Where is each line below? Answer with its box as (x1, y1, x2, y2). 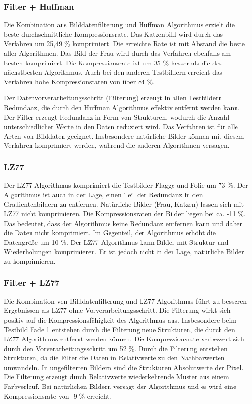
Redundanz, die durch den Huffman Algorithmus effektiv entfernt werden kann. (4, 102, 240, 112)
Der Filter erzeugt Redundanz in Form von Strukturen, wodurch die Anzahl (4, 112, 230, 122)
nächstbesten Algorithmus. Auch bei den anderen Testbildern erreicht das (4, 67, 222, 77)
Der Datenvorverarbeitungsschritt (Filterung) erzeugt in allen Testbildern (4, 93, 222, 103)
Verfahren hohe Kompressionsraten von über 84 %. (4, 76, 155, 86)
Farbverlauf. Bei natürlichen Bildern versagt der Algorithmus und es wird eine (4, 381, 236, 391)
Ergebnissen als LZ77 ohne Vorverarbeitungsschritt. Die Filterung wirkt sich (4, 305, 231, 315)
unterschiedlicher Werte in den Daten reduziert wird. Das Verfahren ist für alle (4, 121, 238, 131)
